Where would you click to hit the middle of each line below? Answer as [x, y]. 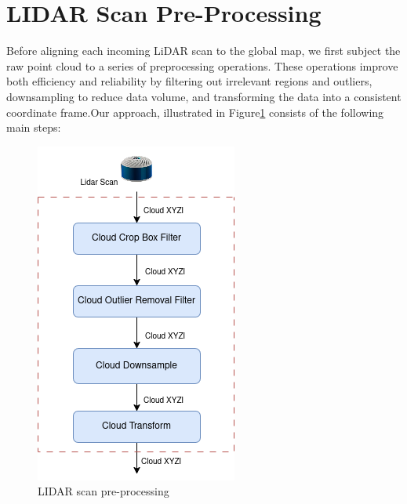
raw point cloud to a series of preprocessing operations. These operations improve [202, 65]
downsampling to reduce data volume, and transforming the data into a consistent [204, 96]
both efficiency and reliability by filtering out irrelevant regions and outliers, [189, 81]
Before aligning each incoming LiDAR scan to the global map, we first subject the [203, 51]
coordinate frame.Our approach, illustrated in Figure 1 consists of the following [195, 112]
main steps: [34, 127]
